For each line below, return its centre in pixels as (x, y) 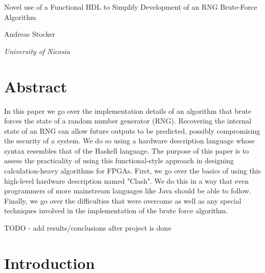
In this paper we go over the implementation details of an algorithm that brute (128, 110)
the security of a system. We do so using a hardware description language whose (130, 141)
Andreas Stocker (30, 34)
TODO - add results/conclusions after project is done (88, 228)
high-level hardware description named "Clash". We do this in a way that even (127, 180)
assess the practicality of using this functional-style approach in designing (119, 160)
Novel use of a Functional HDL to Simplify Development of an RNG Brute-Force (131, 7)
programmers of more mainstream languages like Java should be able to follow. (128, 191)
